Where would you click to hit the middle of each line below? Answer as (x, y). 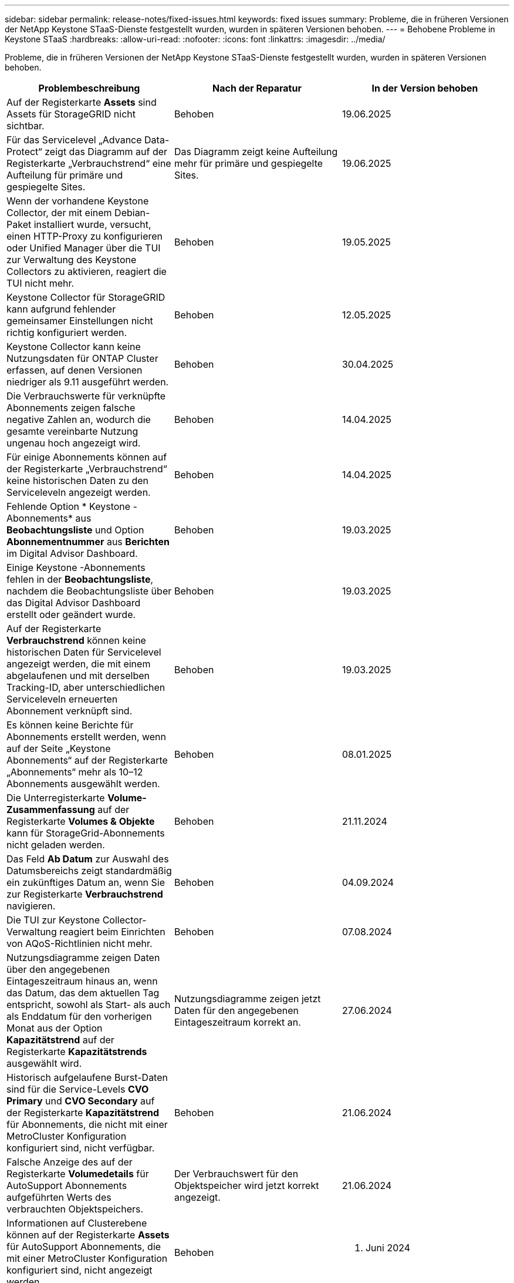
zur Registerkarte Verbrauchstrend (85, 894)
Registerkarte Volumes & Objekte (81, 821)
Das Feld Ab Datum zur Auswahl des (88, 859)
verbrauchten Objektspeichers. (75, 1209)
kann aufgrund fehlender (61, 309)
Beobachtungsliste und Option (75, 530)
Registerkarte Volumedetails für (78, 1174)
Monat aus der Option (55, 1028)
